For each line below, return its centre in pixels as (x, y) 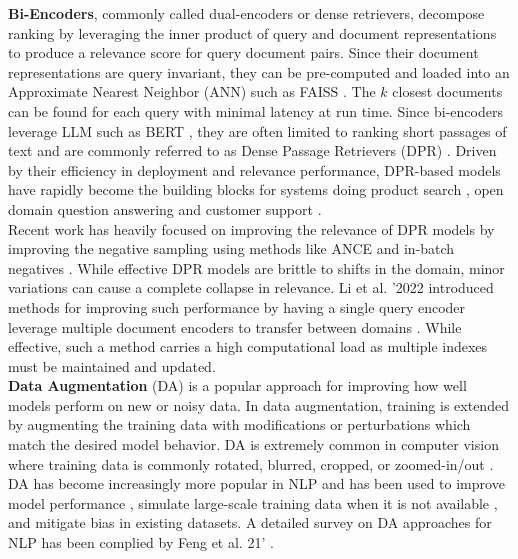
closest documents (447, 91)
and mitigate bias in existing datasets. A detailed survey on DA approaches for (250, 522)
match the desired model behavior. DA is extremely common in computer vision (253, 444)
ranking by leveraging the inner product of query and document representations (252, 32)
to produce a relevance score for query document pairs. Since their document (243, 52)
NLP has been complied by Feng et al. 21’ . (141, 542)
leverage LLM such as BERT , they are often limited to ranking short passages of (257, 130)
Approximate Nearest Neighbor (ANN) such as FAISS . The (192, 91)
